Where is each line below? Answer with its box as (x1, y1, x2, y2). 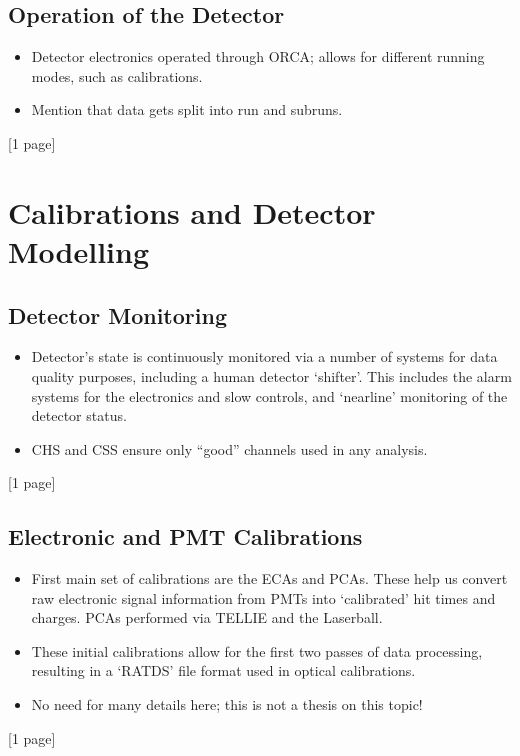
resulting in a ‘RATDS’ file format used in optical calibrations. (31, 660, 416, 681)
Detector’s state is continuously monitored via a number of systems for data (31, 346, 498, 367)
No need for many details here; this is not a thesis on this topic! (31, 694, 423, 715)
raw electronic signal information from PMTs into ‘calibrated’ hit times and (31, 587, 496, 608)
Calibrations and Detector (8, 191, 376, 232)
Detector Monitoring (8, 299, 227, 330)
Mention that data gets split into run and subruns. (31, 99, 343, 120)
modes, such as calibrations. (31, 65, 203, 86)
